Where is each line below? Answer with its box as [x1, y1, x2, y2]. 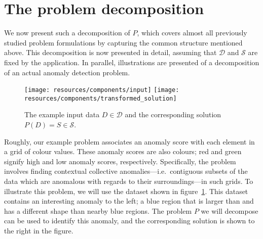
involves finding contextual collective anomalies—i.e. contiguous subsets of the [4, 166, 248, 176]
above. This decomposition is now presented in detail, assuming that [4, 47, 217, 58]
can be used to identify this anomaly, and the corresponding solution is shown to [4, 215, 255, 226]
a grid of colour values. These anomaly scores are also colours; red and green [4, 146, 242, 157]
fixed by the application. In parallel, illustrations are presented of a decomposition [4, 57, 259, 67]
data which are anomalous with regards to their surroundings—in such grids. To [4, 175, 253, 186]
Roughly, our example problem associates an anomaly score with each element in [4, 136, 255, 147]
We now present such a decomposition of [4, 27, 130, 38]
